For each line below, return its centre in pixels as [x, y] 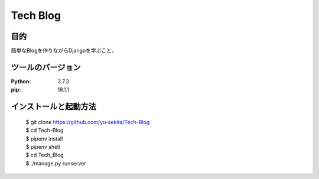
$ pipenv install [44, 138]
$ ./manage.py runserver [56, 163]
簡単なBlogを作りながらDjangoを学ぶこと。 [64, 51]
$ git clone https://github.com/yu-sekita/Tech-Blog [88, 122]
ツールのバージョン [46, 67]
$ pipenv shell [43, 147]
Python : [21, 81]
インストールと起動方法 [54, 107]
